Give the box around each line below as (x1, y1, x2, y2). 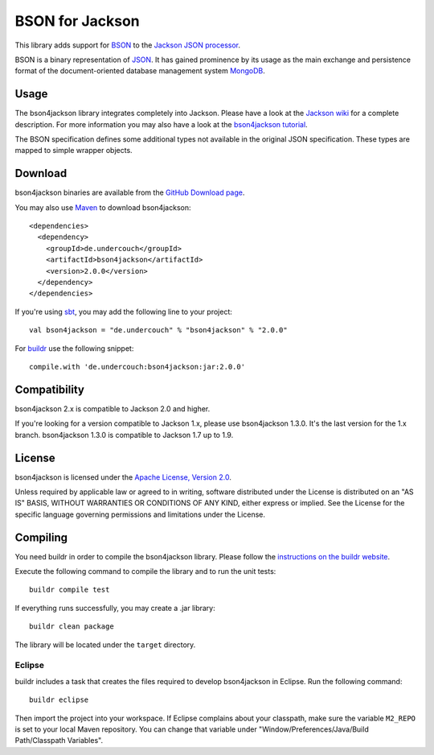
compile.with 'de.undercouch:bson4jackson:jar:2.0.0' (29, 362, 245, 371)
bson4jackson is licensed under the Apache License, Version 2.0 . (14, 472, 232, 482)
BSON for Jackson (14, 12, 140, 30)
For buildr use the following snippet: (14, 343, 134, 353)
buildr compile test (29, 585, 110, 595)
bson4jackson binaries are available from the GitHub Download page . (14, 188, 245, 197)
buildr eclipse (29, 695, 89, 704)
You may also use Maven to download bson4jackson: (14, 202, 192, 212)
